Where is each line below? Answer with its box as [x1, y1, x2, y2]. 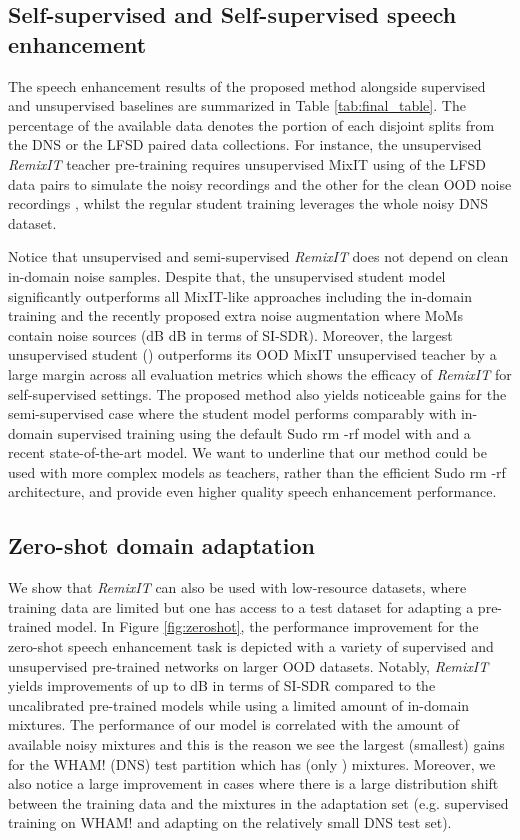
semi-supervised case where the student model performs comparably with [8, 403, 457, 424]
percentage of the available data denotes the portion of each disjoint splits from [8, 114, 495, 135]
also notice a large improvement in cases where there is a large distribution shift [8, 773, 499, 794]
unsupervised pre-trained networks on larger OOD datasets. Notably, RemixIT [8, 655, 489, 676]
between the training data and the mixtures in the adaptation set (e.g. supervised [8, 792, 509, 813]
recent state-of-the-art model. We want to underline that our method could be [8, 442, 487, 463]
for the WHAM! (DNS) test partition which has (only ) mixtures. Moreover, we [8, 753, 496, 774]
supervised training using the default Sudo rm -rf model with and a [57, 422, 471, 443]
